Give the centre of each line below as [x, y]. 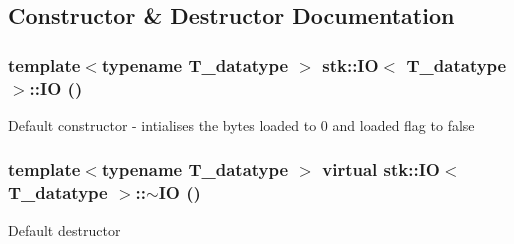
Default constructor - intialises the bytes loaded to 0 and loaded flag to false [241, 124]
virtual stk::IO [381, 169]
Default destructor [64, 229]
